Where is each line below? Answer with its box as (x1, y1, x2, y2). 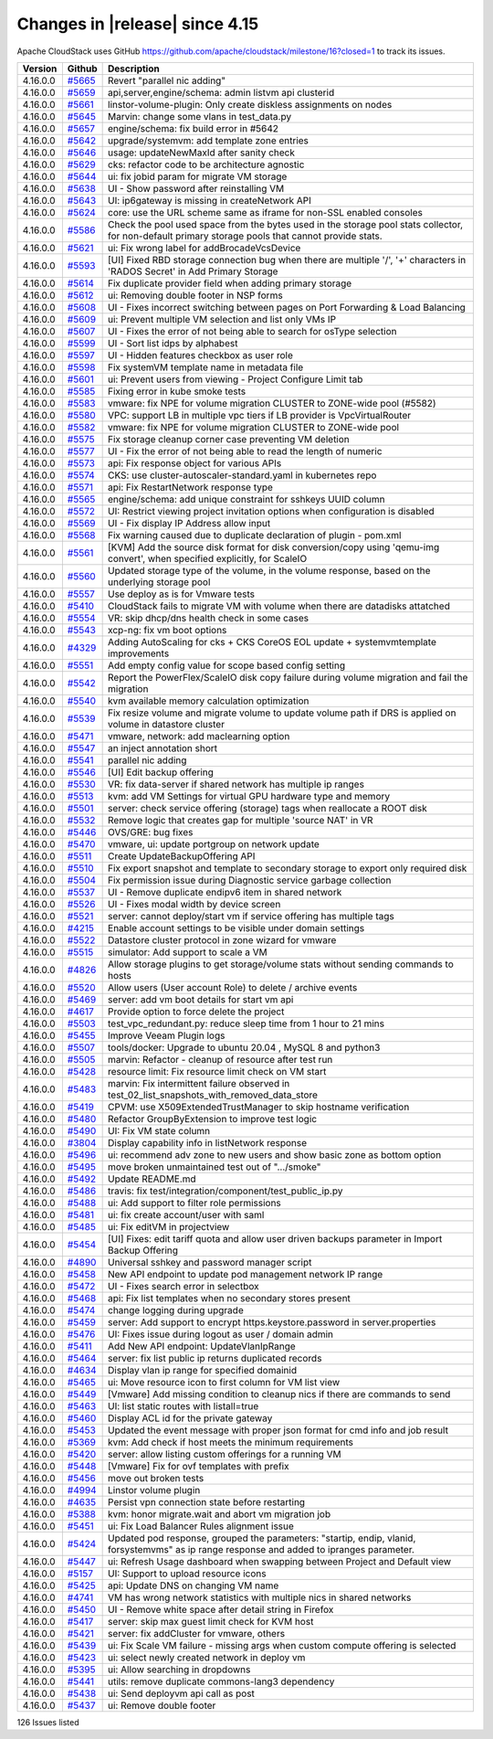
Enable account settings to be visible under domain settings (108, 921, 365, 934)
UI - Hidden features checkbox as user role (108, 348, 294, 361)
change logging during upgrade (108, 1303, 244, 1316)
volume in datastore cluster (108, 717, 226, 730)
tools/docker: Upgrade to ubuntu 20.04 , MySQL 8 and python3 (108, 1041, 381, 1054)
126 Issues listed (16, 1716, 79, 1727)
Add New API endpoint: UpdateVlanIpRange (108, 1340, 296, 1352)
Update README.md (108, 1172, 196, 1185)
